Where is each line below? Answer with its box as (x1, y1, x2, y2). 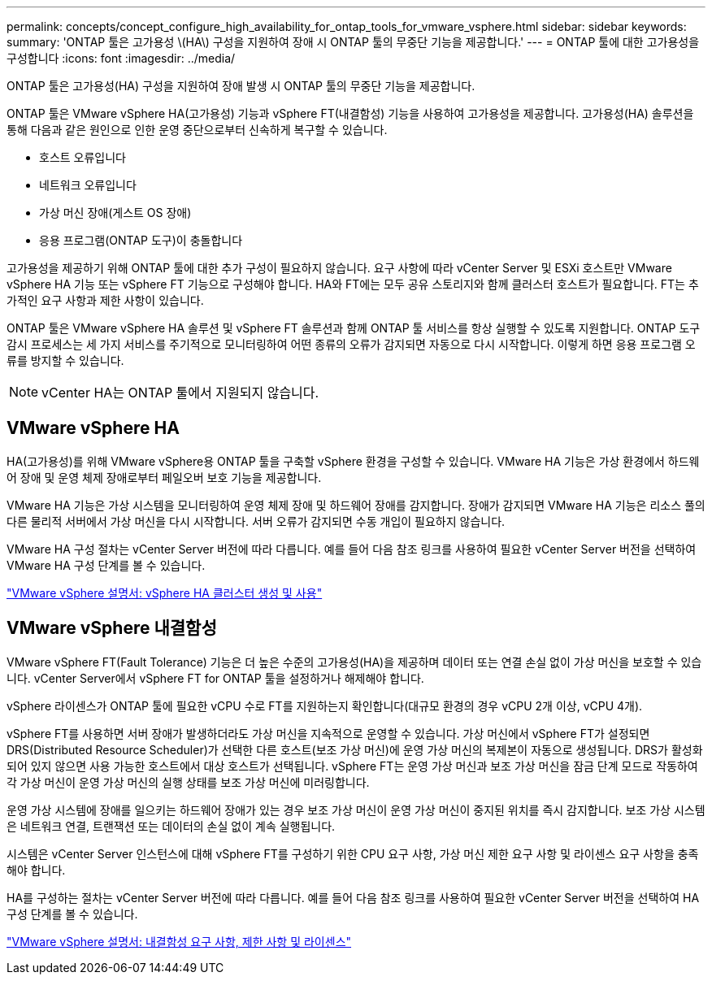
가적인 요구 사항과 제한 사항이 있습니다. (7, 293, 204, 307)
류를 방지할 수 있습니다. (7, 354, 124, 367)
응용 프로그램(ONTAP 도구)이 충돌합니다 (39, 233, 243, 247)
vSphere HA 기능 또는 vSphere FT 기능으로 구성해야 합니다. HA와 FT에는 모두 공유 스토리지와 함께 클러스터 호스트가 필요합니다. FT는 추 (7, 277, 699, 291)
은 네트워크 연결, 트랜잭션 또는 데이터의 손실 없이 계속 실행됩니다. (7, 818, 336, 833)
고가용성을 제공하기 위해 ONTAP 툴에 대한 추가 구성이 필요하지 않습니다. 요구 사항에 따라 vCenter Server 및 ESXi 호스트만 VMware (7, 261, 672, 275)
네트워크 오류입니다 (39, 178, 137, 192)
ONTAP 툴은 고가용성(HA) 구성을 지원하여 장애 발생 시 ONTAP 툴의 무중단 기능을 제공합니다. (7, 79, 475, 93)
